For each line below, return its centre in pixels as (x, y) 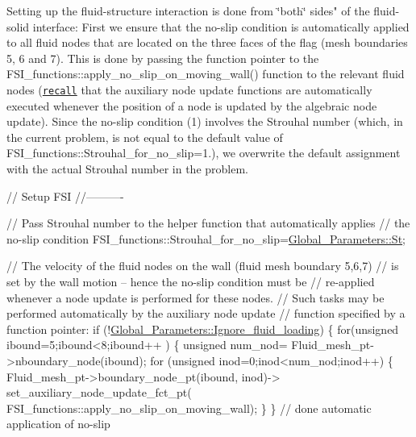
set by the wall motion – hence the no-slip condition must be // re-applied (191, 281)
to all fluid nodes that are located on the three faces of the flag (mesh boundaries (207, 42)
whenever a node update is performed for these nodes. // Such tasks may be (196, 297)
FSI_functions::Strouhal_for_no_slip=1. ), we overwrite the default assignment (204, 153)
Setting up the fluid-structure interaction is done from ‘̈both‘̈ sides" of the (188, 10)
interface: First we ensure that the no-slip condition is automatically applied (221, 26)
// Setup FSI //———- (65, 196)
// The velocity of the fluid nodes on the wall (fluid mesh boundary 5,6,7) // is (203, 266)
